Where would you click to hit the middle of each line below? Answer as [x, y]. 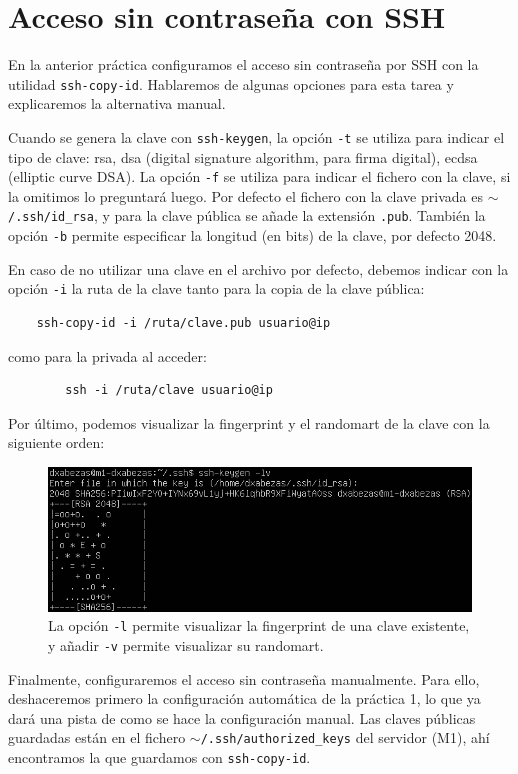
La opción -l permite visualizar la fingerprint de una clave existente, [259, 625]
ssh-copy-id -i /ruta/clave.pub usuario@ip [183, 323]
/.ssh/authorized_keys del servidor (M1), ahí [345, 737]
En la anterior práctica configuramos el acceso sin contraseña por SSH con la [243, 64]
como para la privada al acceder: [107, 355]
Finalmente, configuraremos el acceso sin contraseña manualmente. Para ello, [244, 678]
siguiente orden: [56, 442]
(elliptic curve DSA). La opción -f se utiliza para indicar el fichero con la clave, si [259, 176]
